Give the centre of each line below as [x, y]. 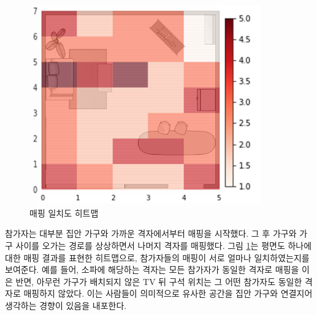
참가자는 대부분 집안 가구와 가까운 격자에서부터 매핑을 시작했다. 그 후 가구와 [151, 233]
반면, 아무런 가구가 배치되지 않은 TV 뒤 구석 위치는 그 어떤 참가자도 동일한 [159, 281]
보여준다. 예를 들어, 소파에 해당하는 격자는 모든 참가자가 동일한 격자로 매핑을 [152, 269]
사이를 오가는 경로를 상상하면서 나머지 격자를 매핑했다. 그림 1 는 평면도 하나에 [164, 246]
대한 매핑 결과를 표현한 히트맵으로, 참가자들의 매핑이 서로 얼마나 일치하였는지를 [157, 257]
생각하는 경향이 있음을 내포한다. [66, 306]
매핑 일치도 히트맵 [64, 213]
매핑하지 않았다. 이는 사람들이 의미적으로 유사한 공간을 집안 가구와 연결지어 [168, 293]
